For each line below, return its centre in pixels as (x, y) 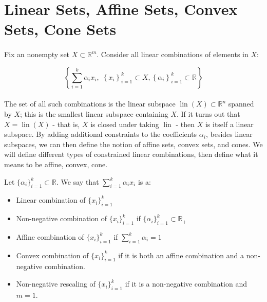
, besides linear (229, 134)
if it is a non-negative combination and (186, 284)
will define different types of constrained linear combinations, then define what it (131, 154)
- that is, (66, 124)
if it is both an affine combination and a (181, 255)
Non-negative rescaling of (56, 284)
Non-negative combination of (61, 218)
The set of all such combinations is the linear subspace (90, 104)
